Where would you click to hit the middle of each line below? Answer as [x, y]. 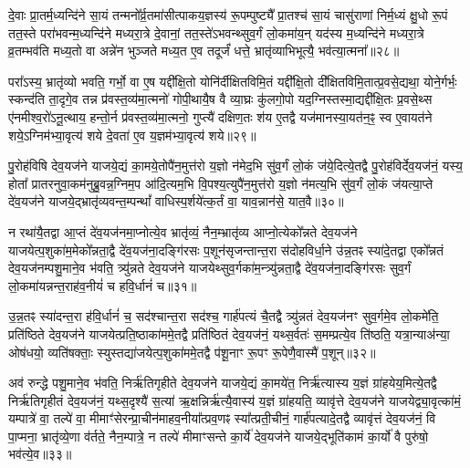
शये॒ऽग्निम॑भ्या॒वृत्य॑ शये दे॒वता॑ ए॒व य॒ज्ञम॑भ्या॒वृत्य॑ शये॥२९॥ [132, 135]
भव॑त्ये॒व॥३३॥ [40, 454]
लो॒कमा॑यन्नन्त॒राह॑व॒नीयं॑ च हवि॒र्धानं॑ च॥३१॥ [103, 285]
